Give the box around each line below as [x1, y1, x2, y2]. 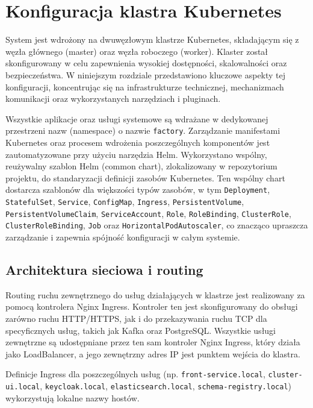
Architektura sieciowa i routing [5, 260, 203, 278]
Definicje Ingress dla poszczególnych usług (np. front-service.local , [5, 368, 265, 380]
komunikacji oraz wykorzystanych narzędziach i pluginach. [5, 92, 221, 105]
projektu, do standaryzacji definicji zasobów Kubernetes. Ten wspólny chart [5, 171, 285, 184]
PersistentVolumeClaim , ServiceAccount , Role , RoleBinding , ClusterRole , [5, 207, 291, 219]
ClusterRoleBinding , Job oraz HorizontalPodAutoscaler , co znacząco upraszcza [5, 219, 308, 231]
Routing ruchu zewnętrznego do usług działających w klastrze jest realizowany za [5, 288, 305, 301]
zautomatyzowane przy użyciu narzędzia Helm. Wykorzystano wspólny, [5, 148, 267, 160]
